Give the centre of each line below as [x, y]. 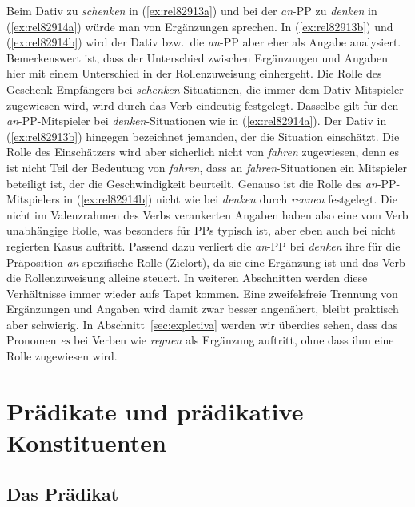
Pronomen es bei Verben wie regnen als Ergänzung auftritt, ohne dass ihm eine [200, 340]
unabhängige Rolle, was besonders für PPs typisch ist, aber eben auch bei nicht [201, 230]
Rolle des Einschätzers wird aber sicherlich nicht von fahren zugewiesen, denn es [203, 152]
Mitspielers [33, 199]
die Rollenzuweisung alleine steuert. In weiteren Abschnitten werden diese [187, 278]
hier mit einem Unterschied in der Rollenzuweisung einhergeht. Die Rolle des [194, 73]
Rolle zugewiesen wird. [62, 356]
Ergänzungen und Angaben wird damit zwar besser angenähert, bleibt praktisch [203, 309]
